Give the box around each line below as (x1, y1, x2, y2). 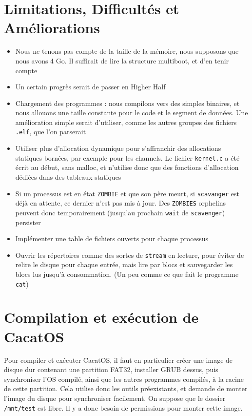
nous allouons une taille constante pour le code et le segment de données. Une (15, 107, 248, 118)
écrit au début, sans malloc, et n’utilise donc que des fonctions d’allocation (15, 162, 239, 172)
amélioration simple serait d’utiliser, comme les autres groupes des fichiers (15, 117, 237, 127)
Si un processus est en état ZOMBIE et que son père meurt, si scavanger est (15, 188, 239, 198)
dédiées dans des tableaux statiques (15, 171, 121, 182)
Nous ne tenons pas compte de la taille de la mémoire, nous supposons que (15, 46, 239, 56)
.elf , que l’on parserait (15, 126, 86, 137)
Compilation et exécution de (4, 307, 199, 327)
